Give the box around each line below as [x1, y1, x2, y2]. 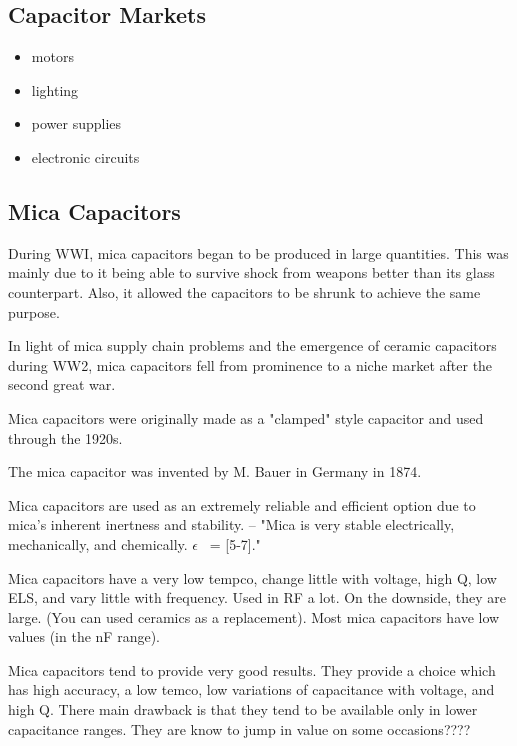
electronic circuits [31, 146, 140, 167]
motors [31, 46, 74, 67]
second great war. [8, 374, 116, 395]
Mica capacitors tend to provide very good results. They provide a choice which [8, 659, 496, 680]
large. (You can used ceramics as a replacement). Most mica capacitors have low [8, 606, 500, 627]
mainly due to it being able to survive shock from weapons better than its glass [8, 262, 495, 283]
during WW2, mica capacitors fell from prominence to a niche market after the [8, 354, 493, 375]
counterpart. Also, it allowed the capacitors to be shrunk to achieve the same [8, 281, 481, 302]
